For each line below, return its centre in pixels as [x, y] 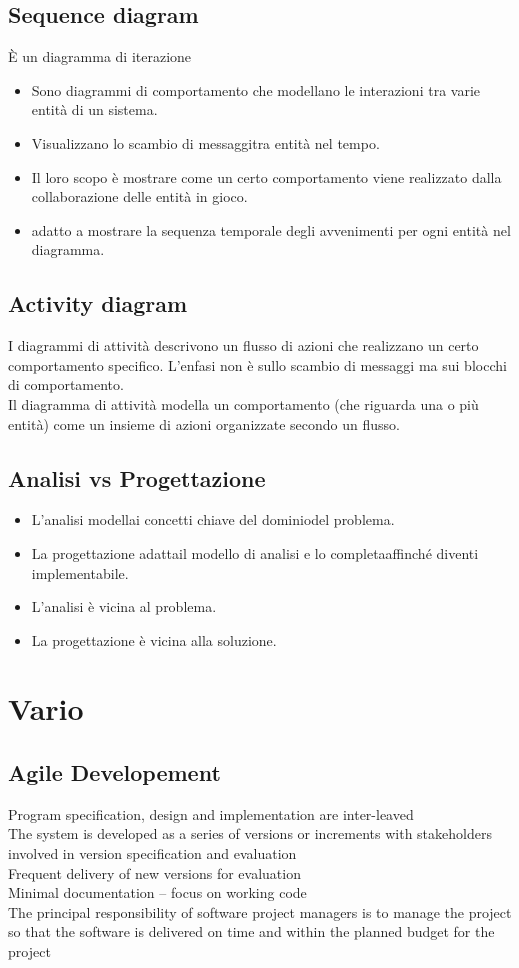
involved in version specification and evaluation [152, 853]
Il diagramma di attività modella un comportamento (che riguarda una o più [243, 403]
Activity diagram [98, 303]
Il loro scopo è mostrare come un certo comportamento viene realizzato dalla [266, 176]
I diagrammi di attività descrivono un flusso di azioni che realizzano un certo [243, 345]
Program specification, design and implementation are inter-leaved [211, 813]
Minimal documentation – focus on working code [157, 892]
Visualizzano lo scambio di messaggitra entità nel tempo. [205, 142]
